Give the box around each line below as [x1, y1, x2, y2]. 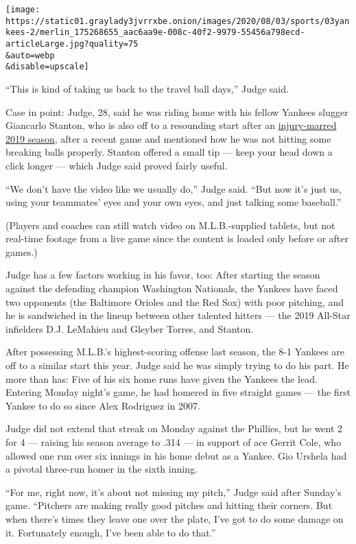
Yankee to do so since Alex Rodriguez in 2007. [5, 398, 200, 412]
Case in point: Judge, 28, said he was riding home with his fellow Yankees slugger [5, 104, 348, 119]
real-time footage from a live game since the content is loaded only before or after [5, 231, 349, 246]
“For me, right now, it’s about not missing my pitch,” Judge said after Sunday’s [5, 484, 342, 499]
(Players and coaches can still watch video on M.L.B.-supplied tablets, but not [5, 217, 335, 232]
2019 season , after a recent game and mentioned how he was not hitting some [5, 131, 331, 145]
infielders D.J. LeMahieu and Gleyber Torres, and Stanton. [5, 321, 254, 335]
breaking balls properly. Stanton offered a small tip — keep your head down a [5, 145, 333, 159]
